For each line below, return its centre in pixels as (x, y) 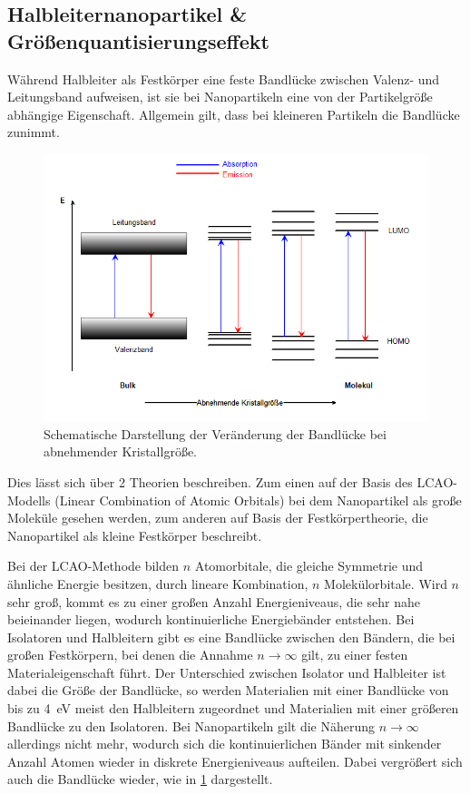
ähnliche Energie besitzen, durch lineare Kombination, (158, 583)
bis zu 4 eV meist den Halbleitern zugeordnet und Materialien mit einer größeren (233, 708)
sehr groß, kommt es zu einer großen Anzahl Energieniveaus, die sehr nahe (214, 601)
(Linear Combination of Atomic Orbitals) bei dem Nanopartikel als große (258, 500)
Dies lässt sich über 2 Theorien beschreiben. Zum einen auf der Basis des (210, 481)
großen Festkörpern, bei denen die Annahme (130, 655)
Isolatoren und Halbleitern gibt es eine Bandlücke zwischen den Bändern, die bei (231, 637)
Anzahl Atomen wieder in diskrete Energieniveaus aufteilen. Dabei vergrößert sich (235, 761)
